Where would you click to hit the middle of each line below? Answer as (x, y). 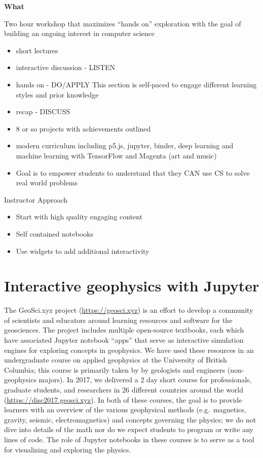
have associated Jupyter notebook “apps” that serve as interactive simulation (124, 340)
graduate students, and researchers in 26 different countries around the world (124, 389)
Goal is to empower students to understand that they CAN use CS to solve (133, 172)
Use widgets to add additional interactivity (83, 251)
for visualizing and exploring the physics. (68, 449)
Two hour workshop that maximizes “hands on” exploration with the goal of (123, 23)
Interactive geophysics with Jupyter (132, 286)
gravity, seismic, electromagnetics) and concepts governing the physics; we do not (130, 419)
